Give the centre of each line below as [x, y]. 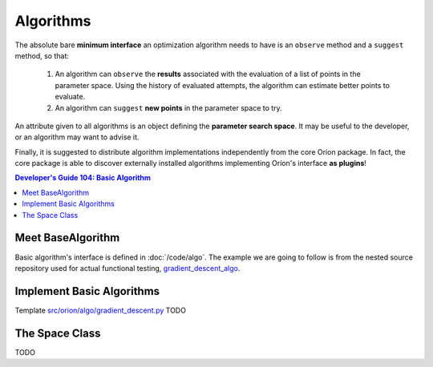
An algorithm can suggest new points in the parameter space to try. [168, 107]
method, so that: [42, 55]
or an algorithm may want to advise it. [77, 137]
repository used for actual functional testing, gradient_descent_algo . [127, 268]
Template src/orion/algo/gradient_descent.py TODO [100, 310]
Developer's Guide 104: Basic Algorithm [83, 178]
